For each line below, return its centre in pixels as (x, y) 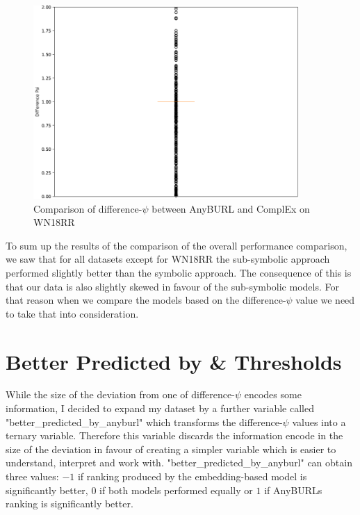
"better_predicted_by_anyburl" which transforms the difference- (144, 422)
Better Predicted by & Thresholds (174, 361)
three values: (32, 476)
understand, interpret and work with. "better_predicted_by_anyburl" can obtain (179, 463)
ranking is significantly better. (69, 504)
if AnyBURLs (293, 490)
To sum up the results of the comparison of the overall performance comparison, (177, 245)
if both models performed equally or (176, 490)
